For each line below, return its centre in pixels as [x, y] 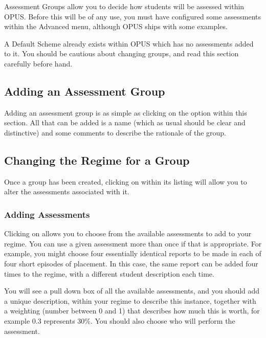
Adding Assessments [47, 214]
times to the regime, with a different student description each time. [109, 273]
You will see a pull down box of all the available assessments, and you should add [132, 291]
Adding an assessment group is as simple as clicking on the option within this [126, 112]
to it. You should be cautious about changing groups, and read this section [121, 53]
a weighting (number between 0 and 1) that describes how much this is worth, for [132, 311]
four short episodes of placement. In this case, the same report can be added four [131, 263]
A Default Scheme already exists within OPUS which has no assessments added [129, 43]
